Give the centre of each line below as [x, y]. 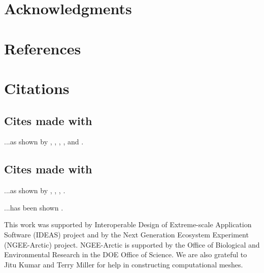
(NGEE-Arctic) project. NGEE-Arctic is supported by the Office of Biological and [132, 244]
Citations [37, 88]
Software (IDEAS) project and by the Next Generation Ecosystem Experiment [126, 234]
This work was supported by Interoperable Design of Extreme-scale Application [128, 224]
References [43, 48]
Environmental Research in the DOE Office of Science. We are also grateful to [126, 254]
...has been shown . [34, 207]
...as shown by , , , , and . [44, 142]
